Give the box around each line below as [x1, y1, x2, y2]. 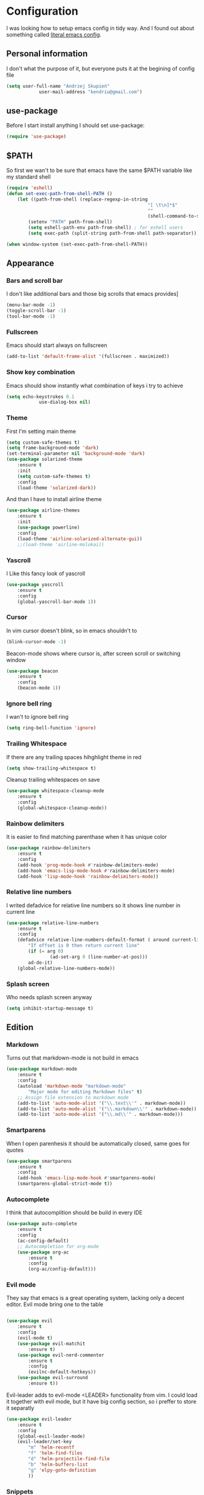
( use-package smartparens [6, 1158, 72, 1164]
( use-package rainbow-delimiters [6, 845, 91, 851]
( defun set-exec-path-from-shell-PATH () [6, 190, 113, 196]
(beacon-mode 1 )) [17, 685, 61, 691]
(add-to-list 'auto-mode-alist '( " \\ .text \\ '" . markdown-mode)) [17, 1100, 186, 1106]
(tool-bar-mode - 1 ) [6, 313, 56, 319]
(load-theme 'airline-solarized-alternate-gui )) [17, 535, 143, 542]
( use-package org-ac [17, 1249, 69, 1255]
